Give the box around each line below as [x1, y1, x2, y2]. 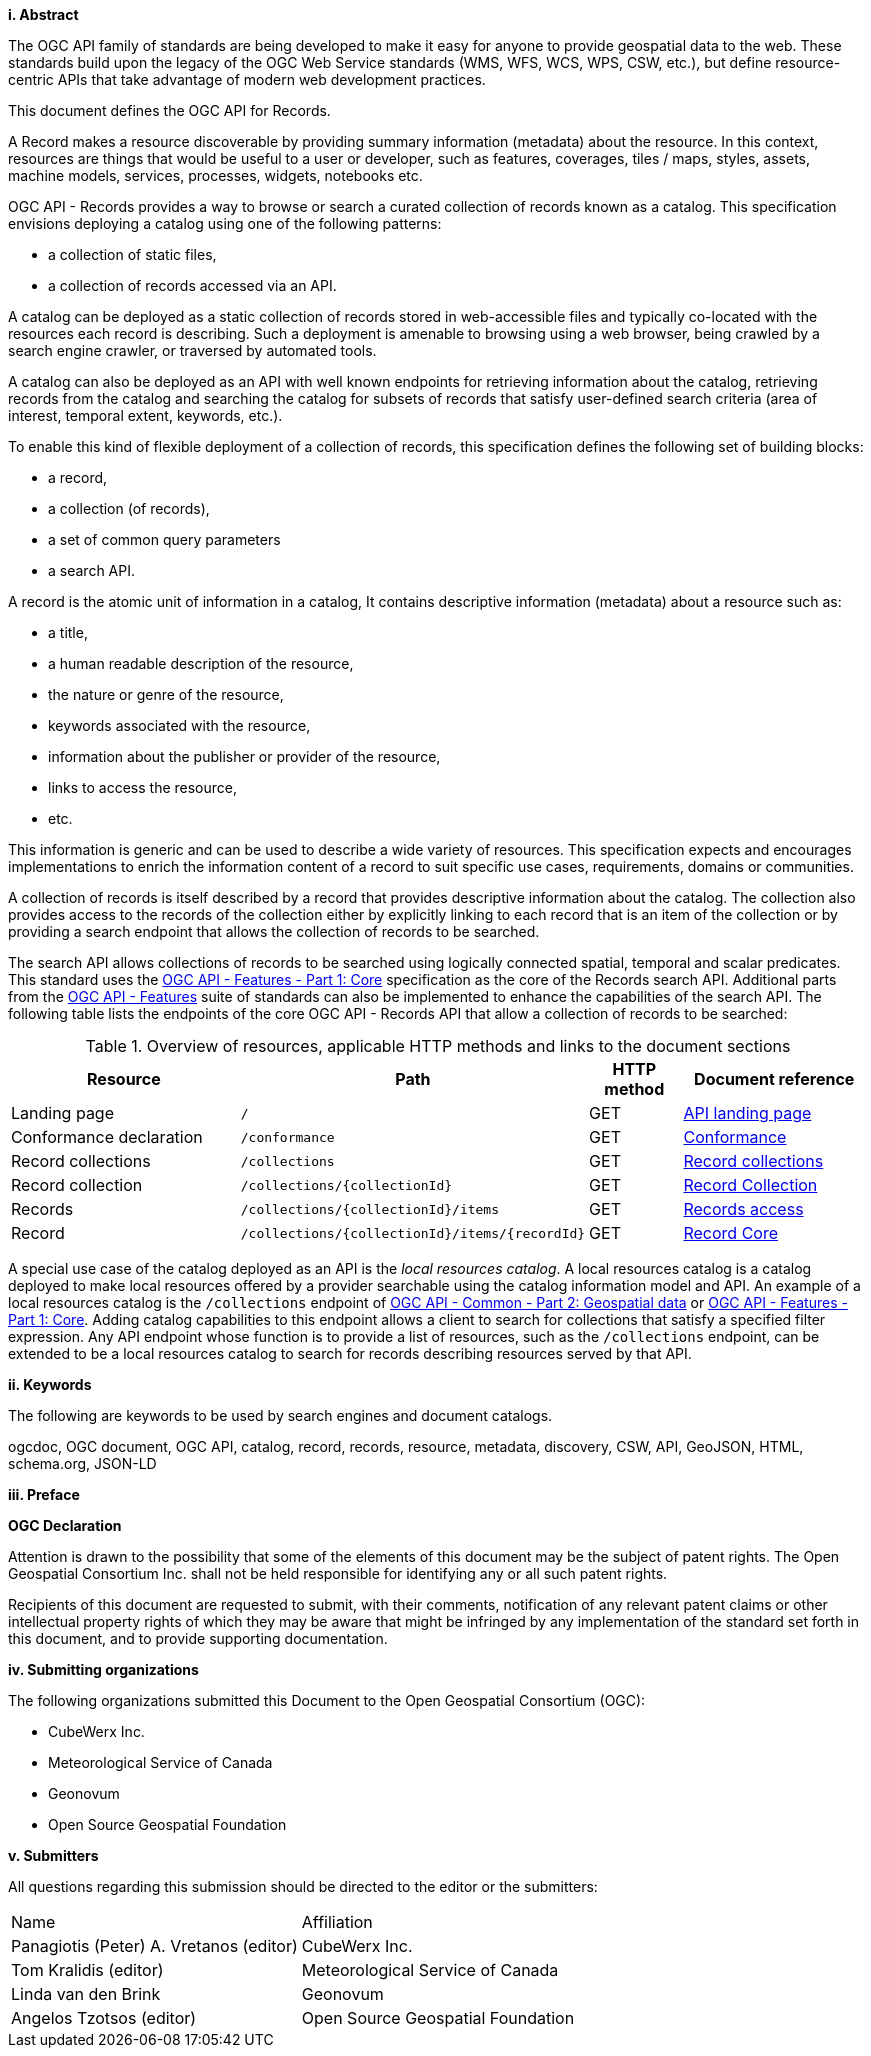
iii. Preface [8, 1486, 80, 1503]
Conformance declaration [11, 1127, 203, 1147]
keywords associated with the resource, [48, 717, 311, 734]
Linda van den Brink [11, 1984, 161, 2004]
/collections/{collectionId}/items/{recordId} [240, 1225, 586, 1241]
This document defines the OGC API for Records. [8, 102, 331, 119]
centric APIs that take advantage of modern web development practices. [8, 71, 486, 88]
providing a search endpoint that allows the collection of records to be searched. [8, 923, 540, 940]
